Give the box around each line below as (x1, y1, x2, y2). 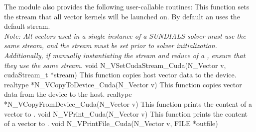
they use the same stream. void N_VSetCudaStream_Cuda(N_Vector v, (4, 60, 226, 70)
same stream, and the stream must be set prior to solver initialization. (4, 40, 217, 51)
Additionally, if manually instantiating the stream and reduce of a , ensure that (4, 50, 246, 60)
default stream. (4, 21, 50, 31)
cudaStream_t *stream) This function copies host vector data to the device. (4, 69, 237, 80)
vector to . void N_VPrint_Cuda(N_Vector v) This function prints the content (4, 108, 248, 119)
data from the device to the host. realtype (4, 89, 132, 99)
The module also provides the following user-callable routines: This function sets (4, 1, 250, 11)
